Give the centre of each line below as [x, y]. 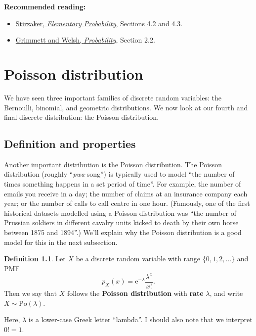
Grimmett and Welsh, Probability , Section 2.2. [85, 40]
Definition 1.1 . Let [35, 259]
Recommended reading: [45, 6]
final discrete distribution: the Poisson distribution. [82, 117]
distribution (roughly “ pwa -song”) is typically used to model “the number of [119, 174]
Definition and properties [70, 144]
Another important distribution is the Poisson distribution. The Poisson [113, 164]
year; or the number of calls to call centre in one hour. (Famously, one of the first [127, 203]
